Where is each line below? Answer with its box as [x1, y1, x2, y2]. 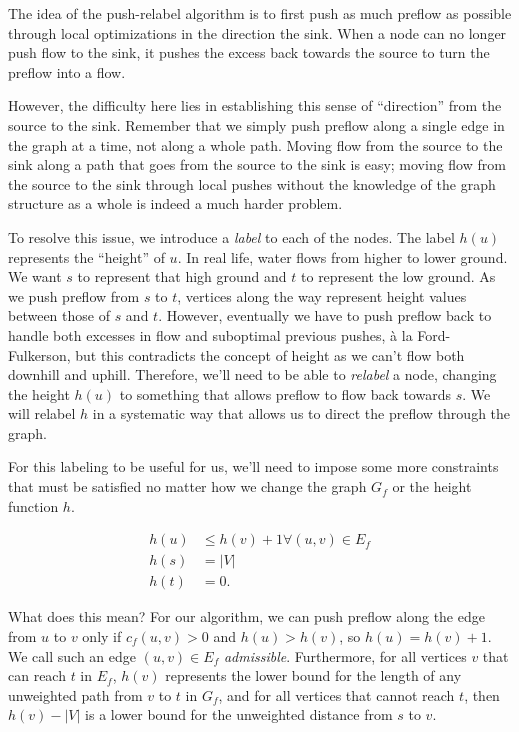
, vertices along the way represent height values [177, 285, 467, 306]
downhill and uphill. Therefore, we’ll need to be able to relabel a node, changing [8, 364, 497, 385]
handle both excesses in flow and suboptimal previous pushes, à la [8, 324, 413, 345]
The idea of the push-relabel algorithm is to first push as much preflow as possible [8, 3, 512, 23]
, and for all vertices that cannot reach [218, 684, 455, 705]
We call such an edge [8, 645, 137, 666]
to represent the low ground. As [301, 266, 496, 287]
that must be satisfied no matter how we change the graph [8, 476, 367, 497]
